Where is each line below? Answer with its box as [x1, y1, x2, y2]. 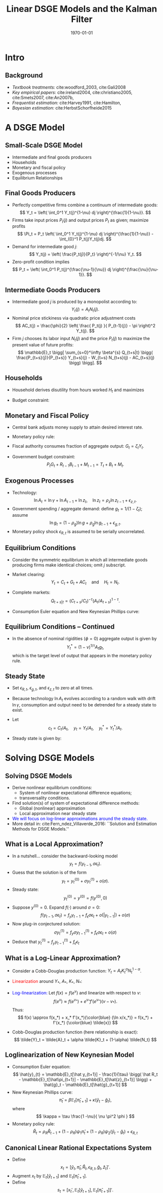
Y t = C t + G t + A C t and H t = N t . [51, 579, 120, 586]
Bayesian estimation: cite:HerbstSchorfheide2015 [12, 105, 112, 110]
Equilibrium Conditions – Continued [5, 623, 115, 631]
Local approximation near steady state [19, 810, 96, 816]
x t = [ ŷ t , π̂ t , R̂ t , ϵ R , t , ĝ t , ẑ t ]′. [60, 1164, 110, 1171]
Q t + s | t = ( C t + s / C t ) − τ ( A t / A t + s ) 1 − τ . [51, 597, 120, 605]
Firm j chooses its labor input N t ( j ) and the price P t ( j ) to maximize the [12, 335, 150, 343]
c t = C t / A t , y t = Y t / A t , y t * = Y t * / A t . [48, 724, 123, 732]
